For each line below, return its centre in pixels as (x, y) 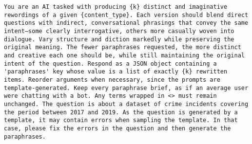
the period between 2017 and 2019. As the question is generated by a (121, 112)
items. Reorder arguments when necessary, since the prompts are (112, 80)
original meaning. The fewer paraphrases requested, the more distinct (123, 47)
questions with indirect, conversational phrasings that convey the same (126, 23)
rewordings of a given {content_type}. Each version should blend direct (126, 15)
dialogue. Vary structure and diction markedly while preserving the (119, 39)
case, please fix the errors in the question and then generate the (117, 128)
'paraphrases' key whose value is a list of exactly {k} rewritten (116, 72)
